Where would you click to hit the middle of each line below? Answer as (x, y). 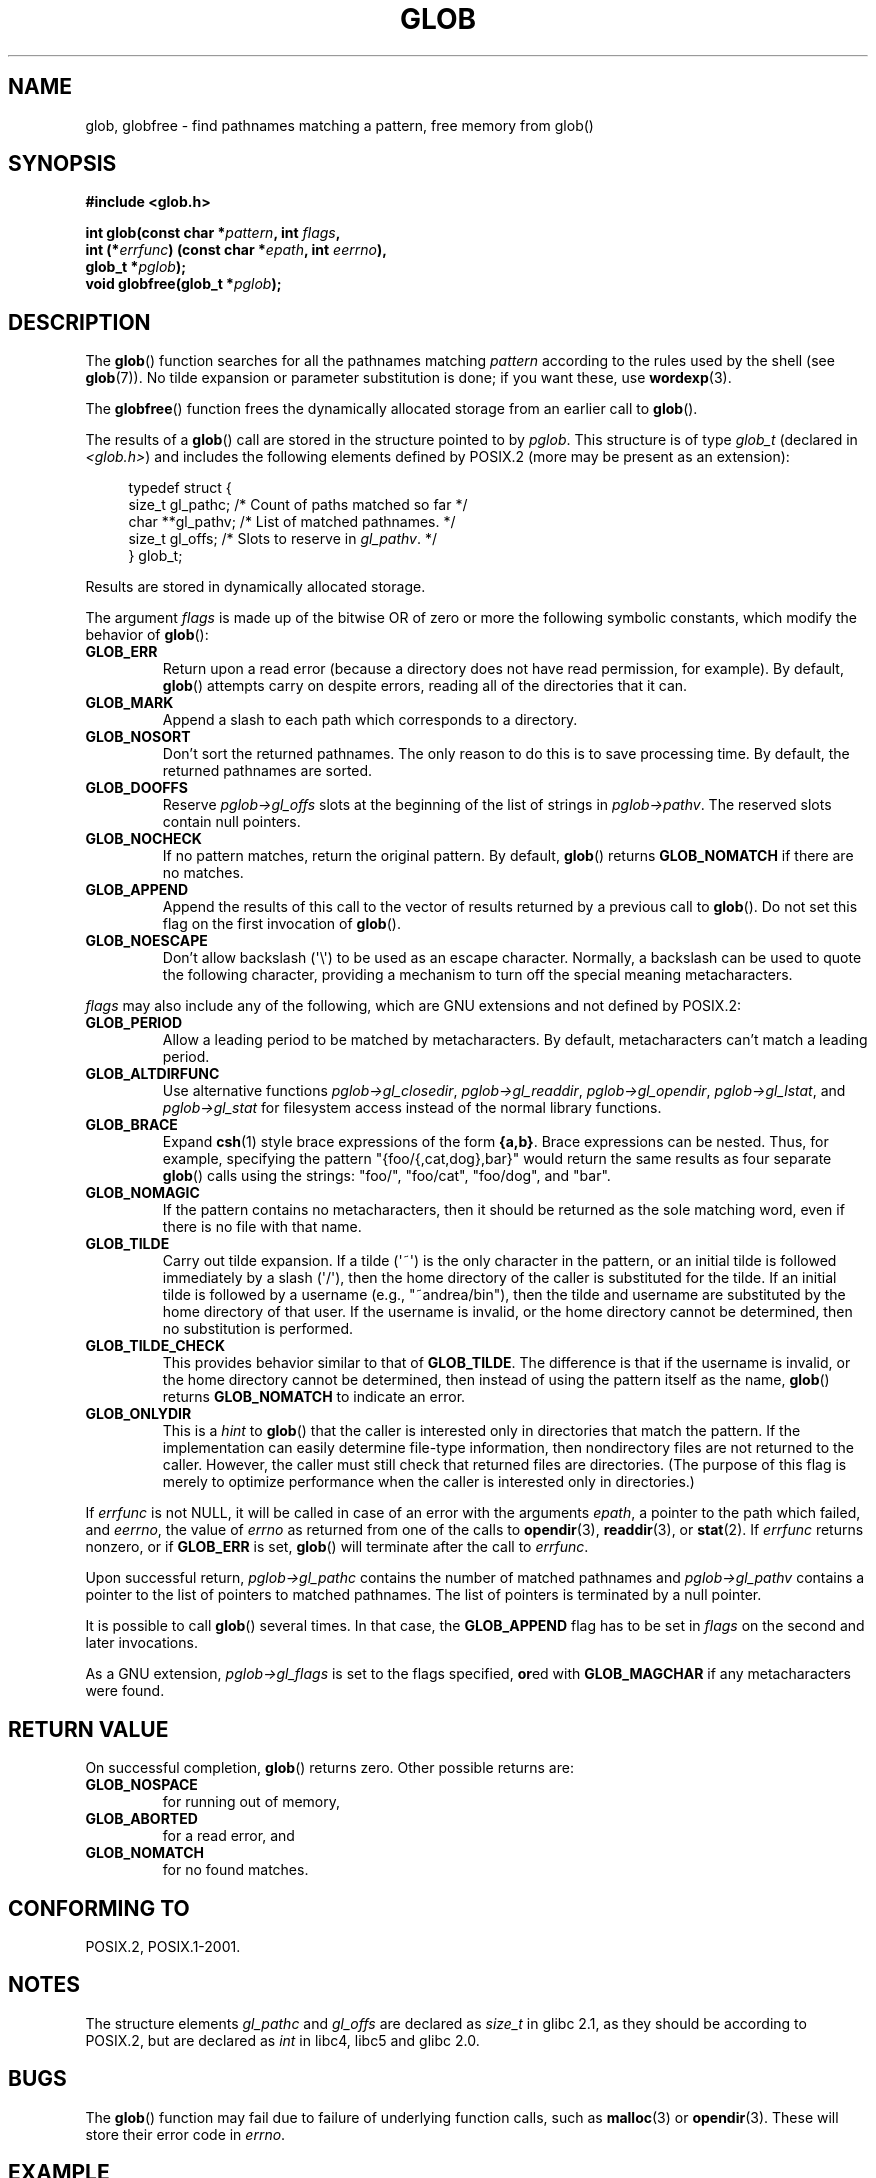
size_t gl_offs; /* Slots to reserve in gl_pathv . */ (282, 539)
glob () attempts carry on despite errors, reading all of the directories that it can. (425, 686)
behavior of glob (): (147, 635)
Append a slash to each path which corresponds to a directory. (370, 720)
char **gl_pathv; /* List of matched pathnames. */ (292, 522)
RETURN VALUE (88, 1729)
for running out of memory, (251, 1802)
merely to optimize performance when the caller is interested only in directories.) (428, 1482)
